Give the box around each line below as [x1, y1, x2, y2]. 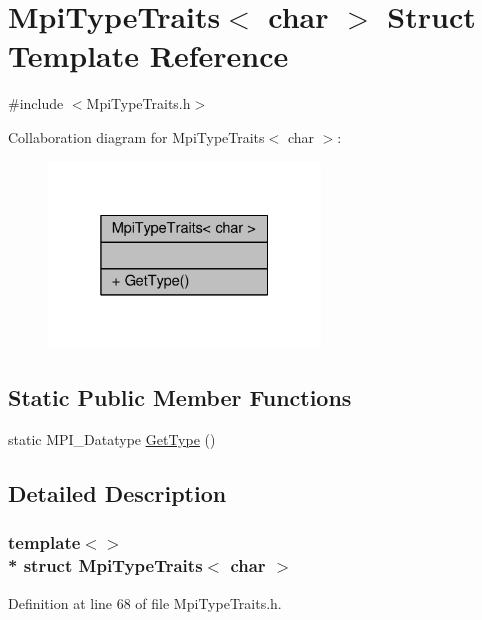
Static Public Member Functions [8, 382, 352, 413]
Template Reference [8, 35, 289, 76]
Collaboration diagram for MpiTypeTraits [8, 126, 265, 147]
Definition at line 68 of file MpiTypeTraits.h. [8, 592, 282, 613]
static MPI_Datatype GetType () [8, 429, 216, 450]
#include [8, 93, 64, 114]
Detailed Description [8, 478, 227, 509]
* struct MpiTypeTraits [8, 553, 203, 578]
